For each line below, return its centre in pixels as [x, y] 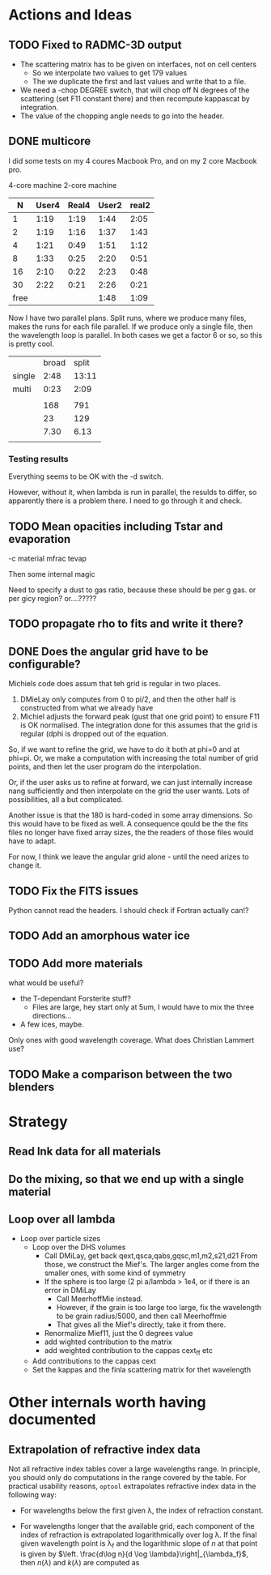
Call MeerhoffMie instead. [100, 1299]
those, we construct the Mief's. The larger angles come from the [152, 1265]
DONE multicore [50, 141]
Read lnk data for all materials [85, 1152]
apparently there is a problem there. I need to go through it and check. [125, 501]
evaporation [40, 539]
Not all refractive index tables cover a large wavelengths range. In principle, [134, 1469]
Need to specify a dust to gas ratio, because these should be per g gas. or [132, 590]
